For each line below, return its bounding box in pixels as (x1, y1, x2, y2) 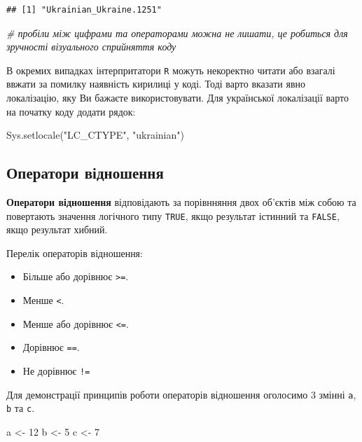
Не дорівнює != (22, 364, 90, 378)
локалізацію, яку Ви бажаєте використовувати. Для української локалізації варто (6, 90, 349, 105)
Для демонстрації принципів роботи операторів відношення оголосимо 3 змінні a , (6, 387, 356, 401)
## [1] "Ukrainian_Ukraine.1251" (6, 5, 162, 15)
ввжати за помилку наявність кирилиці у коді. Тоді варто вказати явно (6, 76, 306, 91)
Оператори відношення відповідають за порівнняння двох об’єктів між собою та (6, 195, 356, 209)
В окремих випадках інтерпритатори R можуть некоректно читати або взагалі (6, 62, 335, 77)
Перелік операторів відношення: (6, 245, 143, 260)
